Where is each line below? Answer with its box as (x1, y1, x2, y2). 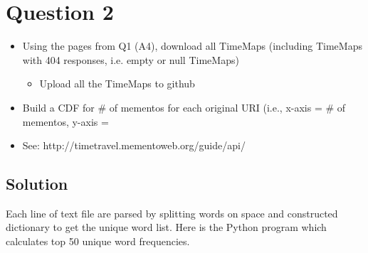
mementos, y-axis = (22, 114, 109, 129)
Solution (6, 173, 68, 195)
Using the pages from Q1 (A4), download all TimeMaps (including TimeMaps (22, 38, 362, 53)
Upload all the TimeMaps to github (39, 76, 195, 91)
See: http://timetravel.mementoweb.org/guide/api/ (22, 138, 246, 153)
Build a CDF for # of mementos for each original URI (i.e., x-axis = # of (22, 99, 346, 114)
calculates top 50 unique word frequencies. (6, 234, 190, 249)
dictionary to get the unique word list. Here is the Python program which (6, 220, 327, 235)
